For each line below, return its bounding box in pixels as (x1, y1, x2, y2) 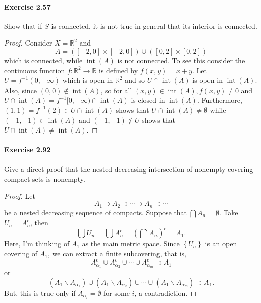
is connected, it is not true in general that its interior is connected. (51, 20, 257, 31)
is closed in (131, 95, 165, 105)
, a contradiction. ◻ (134, 287, 197, 298)
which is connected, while (4, 55, 83, 65)
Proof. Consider (4, 37, 53, 48)
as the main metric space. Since (82, 238, 180, 249)
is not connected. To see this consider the (117, 55, 245, 65)
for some (103, 287, 130, 298)
